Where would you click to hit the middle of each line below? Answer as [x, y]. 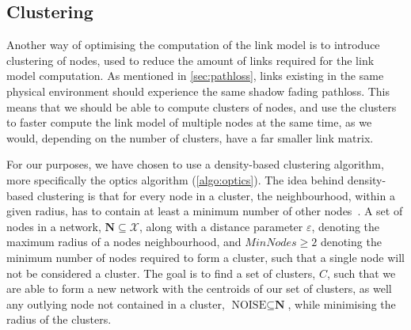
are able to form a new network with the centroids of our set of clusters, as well [199, 288]
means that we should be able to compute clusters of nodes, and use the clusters [202, 106]
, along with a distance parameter [221, 226]
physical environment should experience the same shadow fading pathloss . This [198, 91]
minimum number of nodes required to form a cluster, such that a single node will [205, 257]
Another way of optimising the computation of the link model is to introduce [193, 45]
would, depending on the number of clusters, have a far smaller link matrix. [190, 137]
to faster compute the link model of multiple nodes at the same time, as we [189, 122]
